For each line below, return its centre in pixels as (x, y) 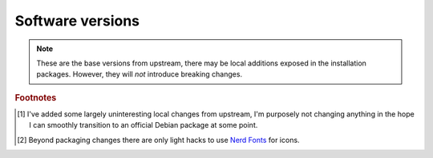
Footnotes (36, 97)
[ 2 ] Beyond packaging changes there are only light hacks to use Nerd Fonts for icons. (158, 140)
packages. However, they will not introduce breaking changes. (140, 74)
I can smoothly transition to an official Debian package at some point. (144, 125)
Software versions (77, 21)
